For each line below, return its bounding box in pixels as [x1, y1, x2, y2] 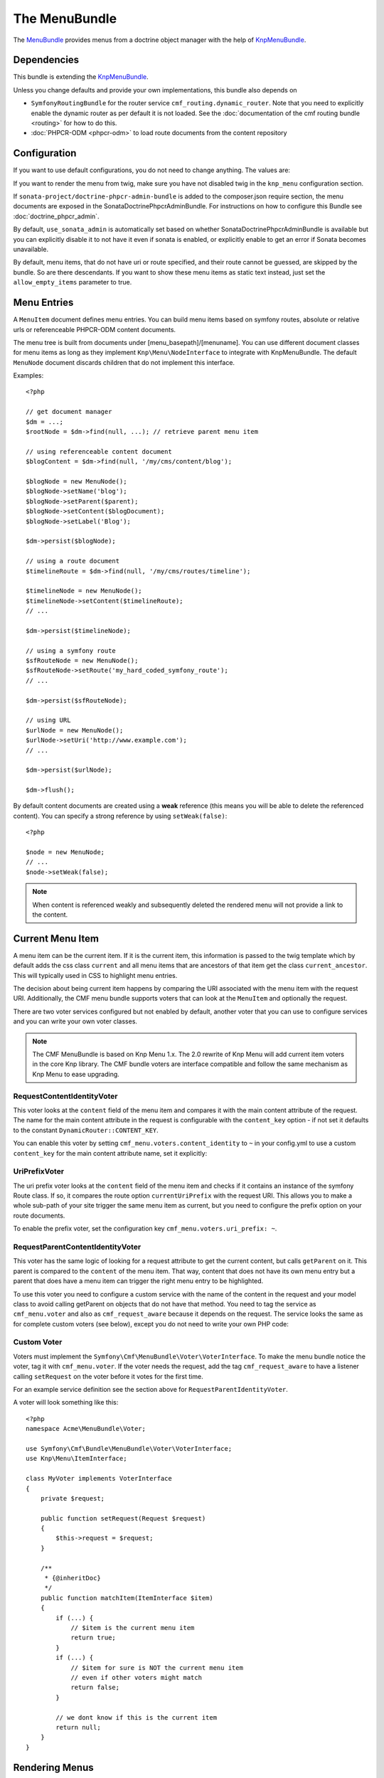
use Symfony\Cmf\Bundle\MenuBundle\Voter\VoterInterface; [26, 1444, 233, 1452]
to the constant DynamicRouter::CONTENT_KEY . [13, 1126, 159, 1134]
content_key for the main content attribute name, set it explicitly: [13, 1149, 208, 1157]
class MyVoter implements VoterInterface [26, 1474, 172, 1483]
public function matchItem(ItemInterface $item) [40, 1594, 213, 1602]
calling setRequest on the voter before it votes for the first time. [13, 1372, 203, 1380]
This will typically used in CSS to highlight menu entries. [13, 971, 178, 979]
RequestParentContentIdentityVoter [13, 1242, 142, 1252]
